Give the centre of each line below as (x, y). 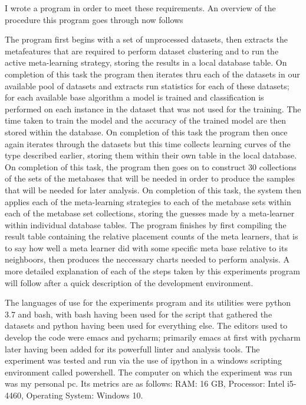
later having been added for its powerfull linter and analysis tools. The (132, 349)
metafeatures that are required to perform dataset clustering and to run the (142, 51)
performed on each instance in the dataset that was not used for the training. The (153, 108)
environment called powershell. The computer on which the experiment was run (149, 372)
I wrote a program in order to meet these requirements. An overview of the (140, 8)
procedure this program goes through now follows (94, 19)
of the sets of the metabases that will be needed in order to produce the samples (150, 178)
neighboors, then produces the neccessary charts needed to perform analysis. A (147, 259)
